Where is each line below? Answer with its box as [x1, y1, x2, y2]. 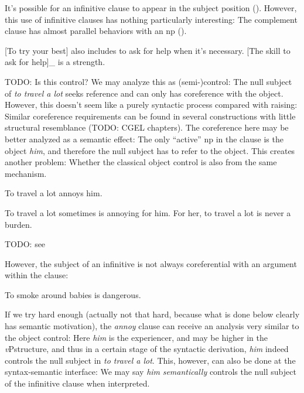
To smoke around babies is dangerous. [5, 288, 141, 300]
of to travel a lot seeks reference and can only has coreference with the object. [5, 87, 283, 99]
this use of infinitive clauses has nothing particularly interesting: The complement [5, 13, 298, 25]
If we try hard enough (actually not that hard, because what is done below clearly [5, 308, 300, 320]
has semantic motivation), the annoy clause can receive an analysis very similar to [5, 320, 299, 332]
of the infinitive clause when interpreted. [5, 377, 150, 389]
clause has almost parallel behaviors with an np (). [5, 25, 187, 37]
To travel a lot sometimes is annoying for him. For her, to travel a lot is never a [5, 206, 291, 218]
